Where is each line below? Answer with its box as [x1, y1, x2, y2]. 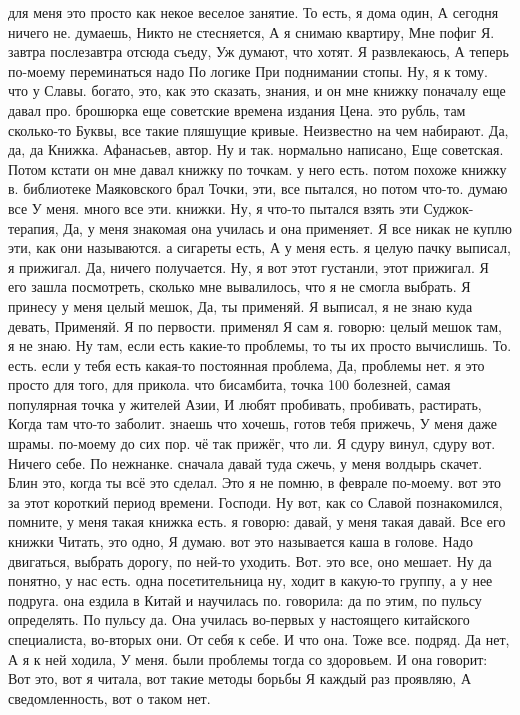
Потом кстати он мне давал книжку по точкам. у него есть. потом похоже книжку [8, 158, 507, 179]
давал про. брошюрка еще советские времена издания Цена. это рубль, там [8, 99, 466, 120]
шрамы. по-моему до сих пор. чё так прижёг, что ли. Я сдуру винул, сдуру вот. [8, 433, 496, 454]
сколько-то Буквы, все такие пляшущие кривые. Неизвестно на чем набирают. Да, [8, 119, 509, 140]
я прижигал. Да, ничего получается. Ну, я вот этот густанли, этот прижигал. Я [8, 256, 489, 277]
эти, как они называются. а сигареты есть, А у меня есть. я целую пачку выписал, [8, 237, 511, 258]
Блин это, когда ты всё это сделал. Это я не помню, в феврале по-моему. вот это [8, 472, 502, 493]
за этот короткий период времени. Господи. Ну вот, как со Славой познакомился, [8, 491, 503, 512]
